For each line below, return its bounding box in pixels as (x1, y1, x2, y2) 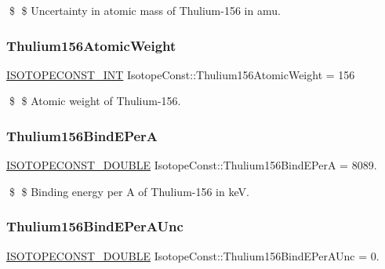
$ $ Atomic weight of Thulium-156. (9, 93, 181, 109)
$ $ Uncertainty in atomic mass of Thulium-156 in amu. (9, 2, 281, 18)
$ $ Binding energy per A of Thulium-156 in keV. (9, 183, 249, 199)
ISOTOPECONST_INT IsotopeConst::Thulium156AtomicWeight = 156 (6, 66, 355, 82)
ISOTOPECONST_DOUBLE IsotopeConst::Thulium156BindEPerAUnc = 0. (6, 247, 380, 264)
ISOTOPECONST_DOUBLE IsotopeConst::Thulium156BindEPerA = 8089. (6, 157, 377, 173)
